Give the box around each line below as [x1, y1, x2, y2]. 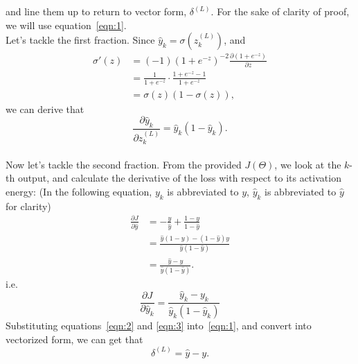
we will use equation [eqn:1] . [6, 17, 127, 32]
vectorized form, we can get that [6, 331, 143, 346]
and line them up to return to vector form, [6, 4, 187, 18]
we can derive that [6, 101, 84, 116]
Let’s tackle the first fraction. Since [6, 33, 155, 47]
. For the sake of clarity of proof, [211, 4, 350, 18]
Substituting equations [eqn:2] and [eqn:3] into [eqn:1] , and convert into [6, 318, 312, 333]
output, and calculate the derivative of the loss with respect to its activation [17, 171, 341, 185]
